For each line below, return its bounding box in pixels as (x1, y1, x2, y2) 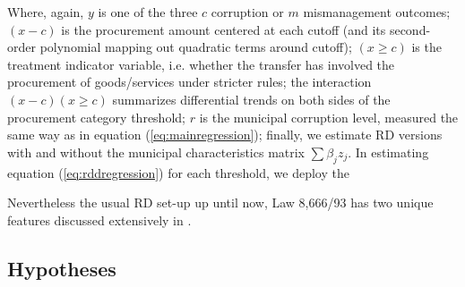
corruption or (211, 3, 284, 21)
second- (389, 20, 431, 38)
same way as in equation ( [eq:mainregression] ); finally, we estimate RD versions (7, 125, 443, 144)
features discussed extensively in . (7, 210, 192, 229)
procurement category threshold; (7, 107, 185, 126)
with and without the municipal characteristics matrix (7, 142, 306, 161)
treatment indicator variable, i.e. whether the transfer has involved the (7, 55, 395, 73)
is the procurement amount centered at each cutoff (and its (61, 20, 386, 38)
